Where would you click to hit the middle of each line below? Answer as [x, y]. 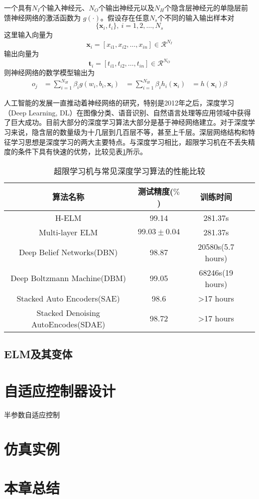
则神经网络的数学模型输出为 [49, 72]
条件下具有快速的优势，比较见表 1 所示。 [82, 151]
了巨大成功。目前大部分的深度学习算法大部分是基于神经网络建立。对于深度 [126, 122]
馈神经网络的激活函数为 [42, 17]
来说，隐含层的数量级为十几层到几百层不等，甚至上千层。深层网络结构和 [129, 132]
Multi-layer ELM [68, 232]
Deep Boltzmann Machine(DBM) [68, 278]
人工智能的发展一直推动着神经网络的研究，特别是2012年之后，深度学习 [119, 103]
